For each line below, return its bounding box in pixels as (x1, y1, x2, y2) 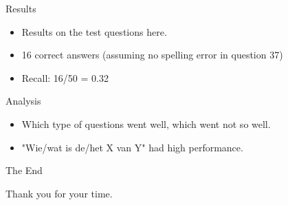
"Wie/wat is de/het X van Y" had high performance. (21, 140, 243, 154)
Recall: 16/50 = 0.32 (21, 70, 109, 85)
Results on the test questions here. (21, 24, 167, 39)
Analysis (5, 94, 41, 108)
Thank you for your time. (5, 186, 113, 200)
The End (5, 163, 43, 177)
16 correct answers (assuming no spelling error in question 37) (21, 47, 283, 62)
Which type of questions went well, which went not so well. (21, 116, 271, 131)
